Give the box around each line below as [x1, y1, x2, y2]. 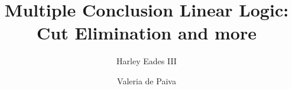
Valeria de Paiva [117, 74, 176, 87]
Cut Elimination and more [36, 21, 257, 45]
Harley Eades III [116, 55, 177, 67]
